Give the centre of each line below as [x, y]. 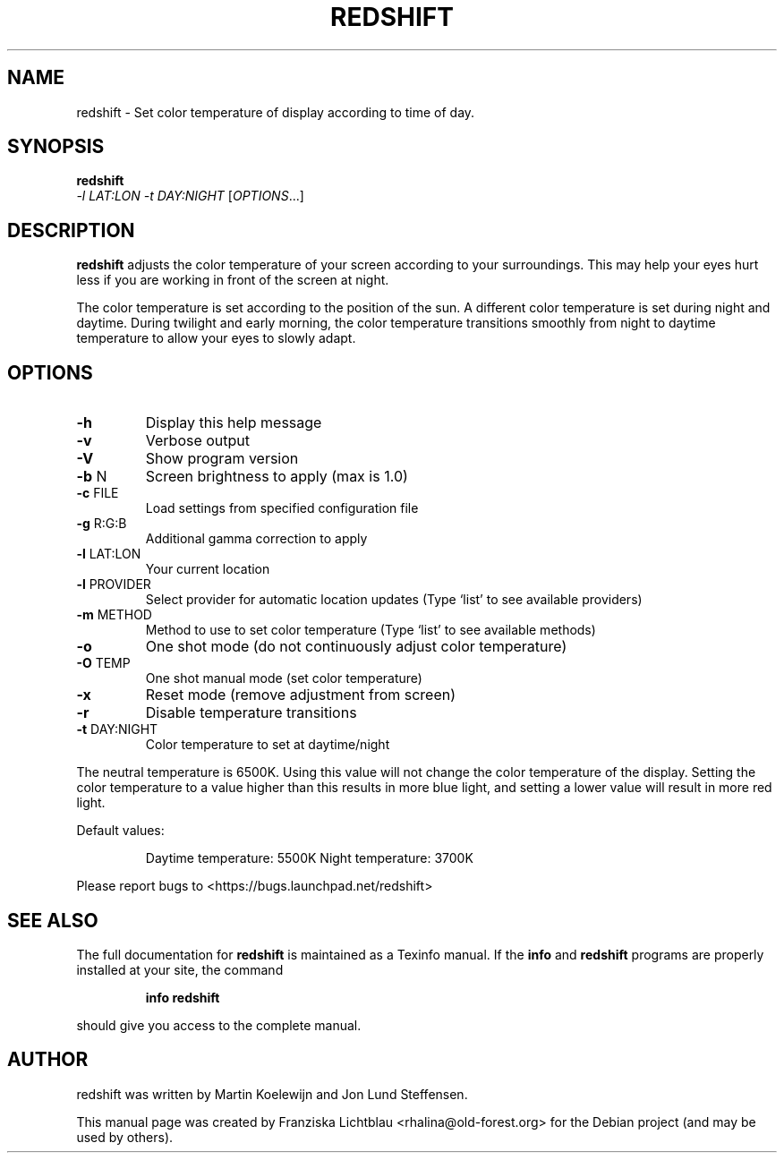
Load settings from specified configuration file [282, 508]
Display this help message [234, 423]
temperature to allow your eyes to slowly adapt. [216, 338]
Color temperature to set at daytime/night [268, 745]
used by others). [125, 1137]
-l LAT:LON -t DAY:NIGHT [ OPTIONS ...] [190, 196]
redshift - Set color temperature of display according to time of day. [276, 112]
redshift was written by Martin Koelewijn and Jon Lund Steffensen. [272, 1094]
